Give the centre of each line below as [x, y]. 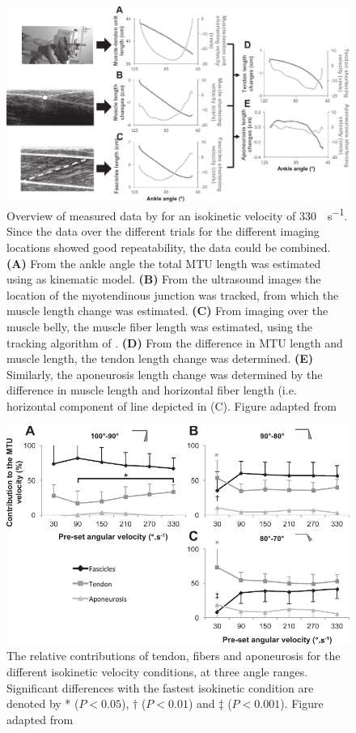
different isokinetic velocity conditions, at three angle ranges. [157, 672]
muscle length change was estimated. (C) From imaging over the [167, 311]
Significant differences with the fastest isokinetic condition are [160, 687]
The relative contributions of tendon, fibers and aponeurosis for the [174, 656]
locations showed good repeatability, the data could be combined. [169, 247]
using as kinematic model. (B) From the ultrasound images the [164, 279]
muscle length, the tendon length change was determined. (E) [160, 358]
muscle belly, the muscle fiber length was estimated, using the [159, 326]
